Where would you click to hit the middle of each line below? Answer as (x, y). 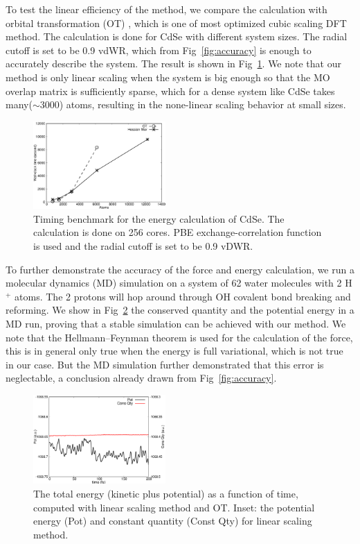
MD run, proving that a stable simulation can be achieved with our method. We (176, 323)
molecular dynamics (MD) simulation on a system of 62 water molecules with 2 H (179, 283)
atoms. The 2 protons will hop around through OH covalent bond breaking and (183, 296)
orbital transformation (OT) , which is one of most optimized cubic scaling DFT (176, 23)
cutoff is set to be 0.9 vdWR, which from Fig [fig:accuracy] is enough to (159, 50)
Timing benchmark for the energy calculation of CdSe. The (159, 218)
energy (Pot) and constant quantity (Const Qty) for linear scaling (173, 521)
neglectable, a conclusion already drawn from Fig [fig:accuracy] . (141, 378)
